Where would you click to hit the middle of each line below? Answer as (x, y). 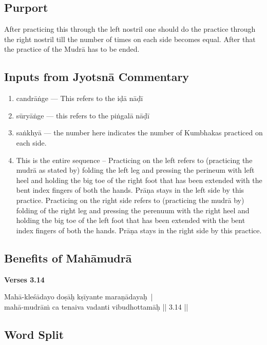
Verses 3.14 (24, 279)
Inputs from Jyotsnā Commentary (97, 77)
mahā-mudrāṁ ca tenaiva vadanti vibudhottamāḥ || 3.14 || (96, 306)
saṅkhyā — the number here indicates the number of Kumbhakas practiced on (139, 133)
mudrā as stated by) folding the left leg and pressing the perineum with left (135, 170)
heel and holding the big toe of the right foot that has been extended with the (139, 180)
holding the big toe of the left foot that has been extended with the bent (131, 220)
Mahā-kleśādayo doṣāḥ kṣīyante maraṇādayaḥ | (79, 297)
